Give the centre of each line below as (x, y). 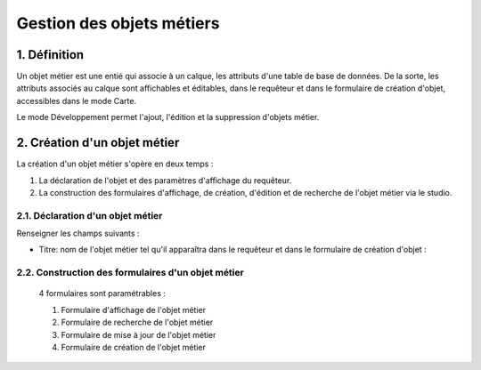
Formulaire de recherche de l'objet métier (137, 322)
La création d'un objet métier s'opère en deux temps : (115, 164)
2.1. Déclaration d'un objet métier (90, 215)
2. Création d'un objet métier (98, 143)
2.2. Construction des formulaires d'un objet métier (130, 273)
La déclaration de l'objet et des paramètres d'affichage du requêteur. (165, 180)
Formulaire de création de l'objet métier (134, 347)
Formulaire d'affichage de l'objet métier (134, 310)
